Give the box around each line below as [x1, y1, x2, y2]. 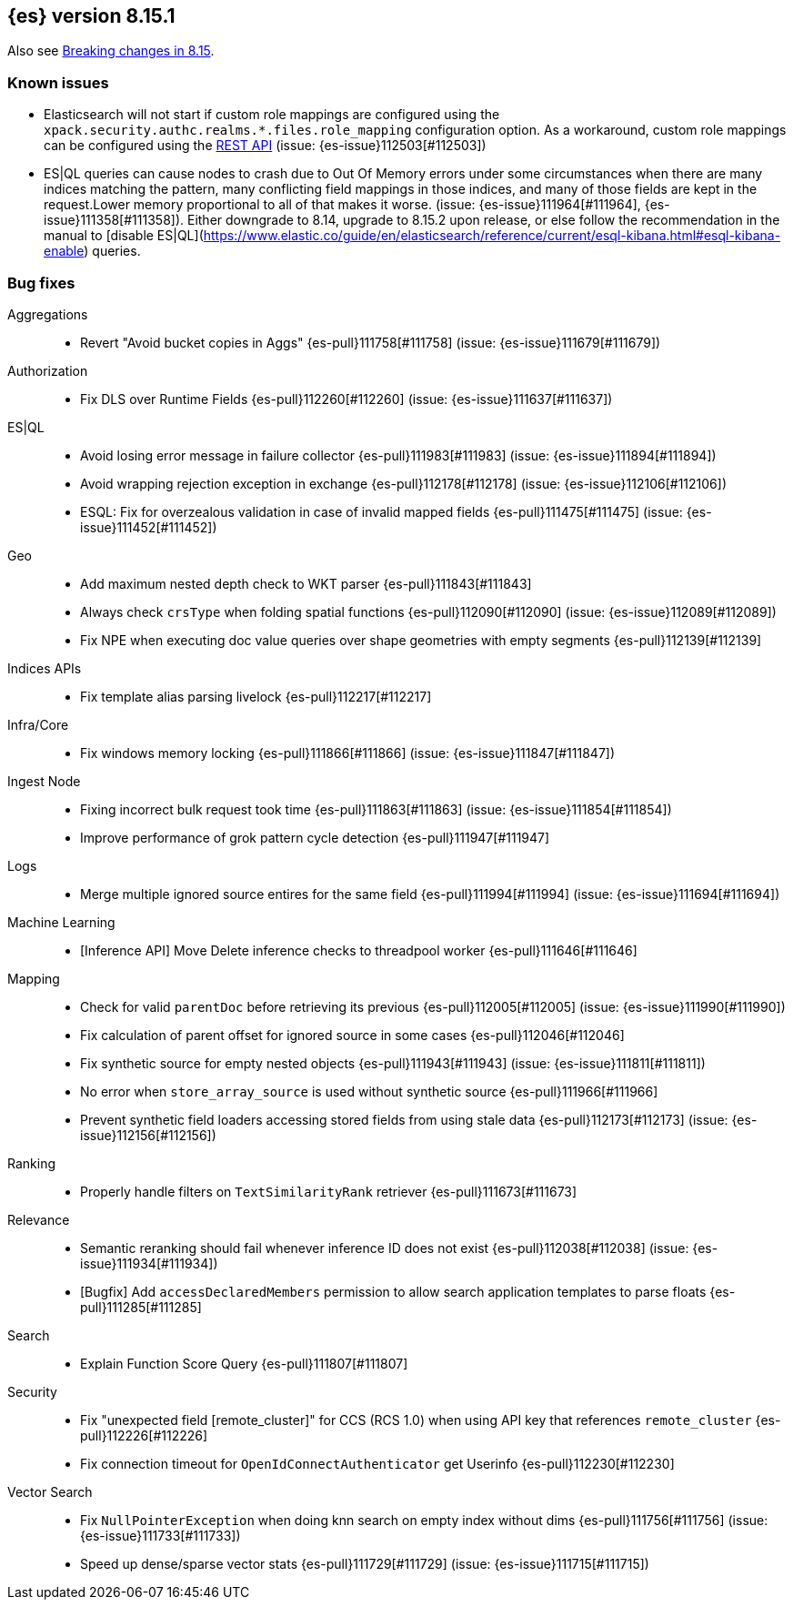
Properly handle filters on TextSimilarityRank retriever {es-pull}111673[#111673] [80, 1183, 577, 1199]
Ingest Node [7, 773, 81, 789]
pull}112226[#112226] [80, 1427, 208, 1443]
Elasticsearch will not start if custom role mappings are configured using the [44, 106, 500, 123]
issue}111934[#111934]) [80, 1255, 218, 1271]
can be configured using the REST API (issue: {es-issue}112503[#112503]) [44, 137, 487, 154]
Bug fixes [7, 273, 75, 292]
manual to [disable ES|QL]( [44, 227, 204, 244]
